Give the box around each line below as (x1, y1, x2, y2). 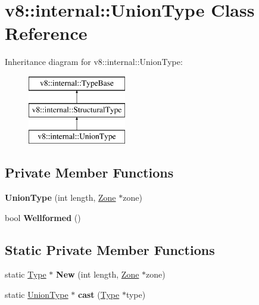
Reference (5, 21, 88, 45)
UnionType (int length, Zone (5, 191, 116, 204)
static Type (5, 268, 46, 281)
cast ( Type (78, 288, 120, 301)
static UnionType (5, 288, 68, 301)
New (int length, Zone (56, 268, 139, 281)
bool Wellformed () (5, 211, 81, 223)
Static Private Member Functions (5, 240, 215, 259)
